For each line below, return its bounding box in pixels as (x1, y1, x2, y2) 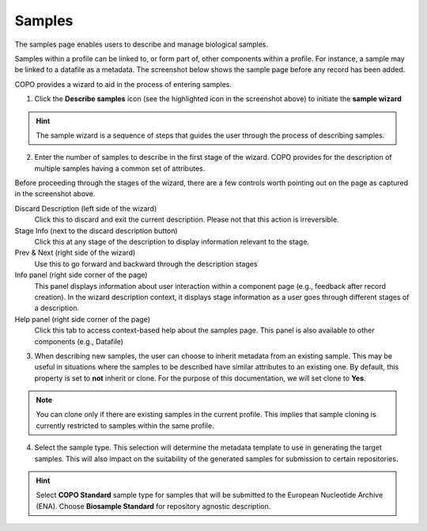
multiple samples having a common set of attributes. (34, 163, 206, 173)
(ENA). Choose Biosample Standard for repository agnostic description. (36, 501, 271, 510)
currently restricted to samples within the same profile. (36, 420, 214, 430)
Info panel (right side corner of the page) (14, 270, 148, 280)
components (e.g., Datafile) (34, 336, 124, 346)
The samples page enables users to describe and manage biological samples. (14, 40, 269, 49)
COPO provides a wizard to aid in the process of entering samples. (14, 79, 232, 89)
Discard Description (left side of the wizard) (14, 203, 157, 213)
